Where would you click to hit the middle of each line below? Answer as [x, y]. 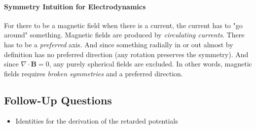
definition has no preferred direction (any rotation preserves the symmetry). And [126, 54]
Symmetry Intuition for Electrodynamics [75, 6]
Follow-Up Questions [58, 100]
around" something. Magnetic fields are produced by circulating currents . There [124, 35]
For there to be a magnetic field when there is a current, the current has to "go [123, 25]
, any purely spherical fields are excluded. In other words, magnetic [150, 64]
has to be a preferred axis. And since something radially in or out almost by [119, 44]
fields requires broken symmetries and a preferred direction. [93, 73]
